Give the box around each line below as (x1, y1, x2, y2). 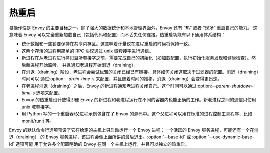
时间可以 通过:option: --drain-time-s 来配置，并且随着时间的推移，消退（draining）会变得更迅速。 (21, 76, 222, 82)
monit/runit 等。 (21, 118, 54, 124)
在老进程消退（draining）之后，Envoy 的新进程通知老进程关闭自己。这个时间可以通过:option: (21, 83, 212, 89)
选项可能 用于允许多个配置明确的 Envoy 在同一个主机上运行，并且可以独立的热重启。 (15, 141, 190, 147)
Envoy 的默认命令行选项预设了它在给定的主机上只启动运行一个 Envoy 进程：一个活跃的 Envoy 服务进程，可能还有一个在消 (9, 127, 259, 133)
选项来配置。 (36, 90, 63, 96)
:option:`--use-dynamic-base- (192, 134, 255, 140)
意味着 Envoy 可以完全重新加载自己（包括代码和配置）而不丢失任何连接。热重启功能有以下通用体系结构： (9, 31, 226, 37)
